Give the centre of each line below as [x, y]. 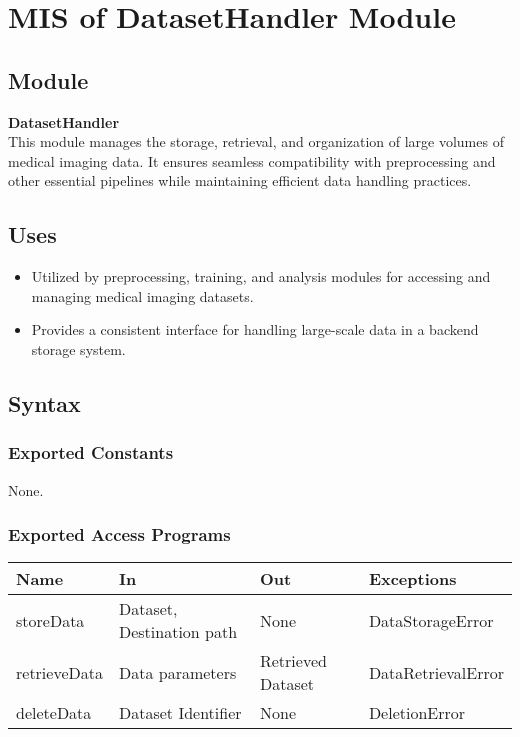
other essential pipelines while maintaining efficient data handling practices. [240, 180]
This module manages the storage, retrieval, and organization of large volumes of [256, 141]
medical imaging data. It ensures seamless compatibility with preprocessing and [252, 160]
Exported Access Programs [119, 534]
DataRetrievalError [436, 672]
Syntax [44, 402]
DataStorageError [431, 620]
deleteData [54, 713]
